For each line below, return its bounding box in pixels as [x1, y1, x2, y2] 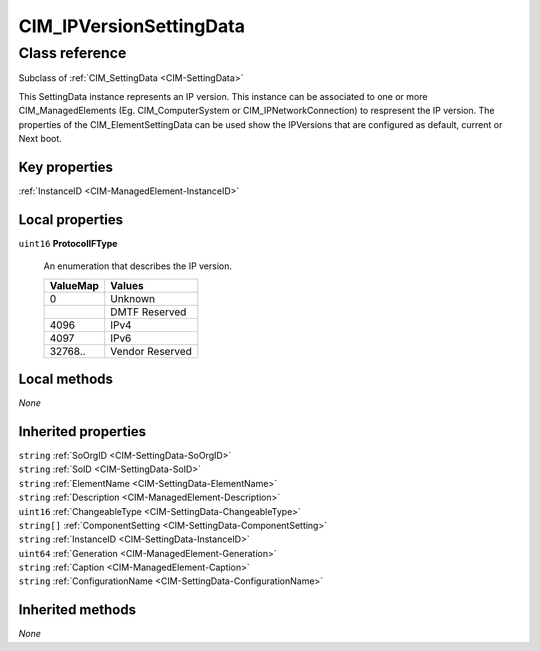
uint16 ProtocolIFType [18, 237, 118, 249]
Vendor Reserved [110, 344, 192, 358]
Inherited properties [18, 423, 147, 440]
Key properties [18, 158, 114, 175]
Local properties [18, 211, 124, 228]
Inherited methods [18, 601, 137, 619]
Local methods [18, 370, 114, 387]
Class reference [18, 44, 127, 62]
